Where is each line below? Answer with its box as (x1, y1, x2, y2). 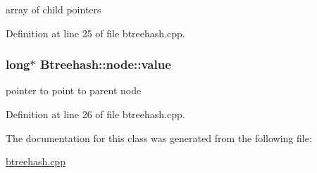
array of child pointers (6, 2, 101, 16)
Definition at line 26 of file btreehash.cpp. (6, 107, 185, 121)
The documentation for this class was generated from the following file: (6, 130, 312, 145)
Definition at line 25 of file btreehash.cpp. (6, 25, 185, 40)
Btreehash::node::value (39, 56, 171, 73)
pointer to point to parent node (6, 83, 142, 98)
